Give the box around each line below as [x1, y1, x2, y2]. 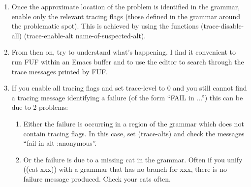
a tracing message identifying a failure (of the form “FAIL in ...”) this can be [11, 92, 243, 102]
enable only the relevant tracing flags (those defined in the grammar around [11, 11, 241, 21]
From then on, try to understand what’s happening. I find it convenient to [11, 47, 236, 57]
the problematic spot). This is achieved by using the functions [11, 21, 199, 31]
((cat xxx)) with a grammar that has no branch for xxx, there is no [23, 164, 227, 174]
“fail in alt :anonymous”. [23, 138, 97, 148]
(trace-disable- [201, 21, 244, 31]
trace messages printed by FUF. [11, 66, 108, 76]
